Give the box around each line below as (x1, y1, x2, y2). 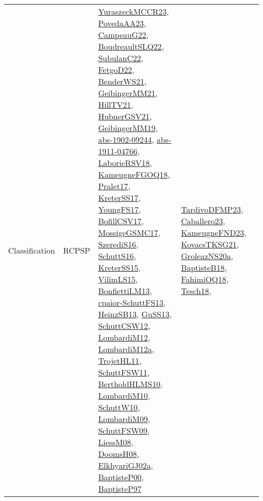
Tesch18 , (181, 285, 211, 297)
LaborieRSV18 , (98, 157, 152, 169)
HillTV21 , (98, 99, 134, 110)
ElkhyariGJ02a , (98, 460, 153, 471)
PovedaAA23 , (98, 17, 146, 29)
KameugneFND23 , (181, 227, 246, 238)
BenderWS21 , (98, 75, 147, 87)
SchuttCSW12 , (98, 320, 150, 331)
